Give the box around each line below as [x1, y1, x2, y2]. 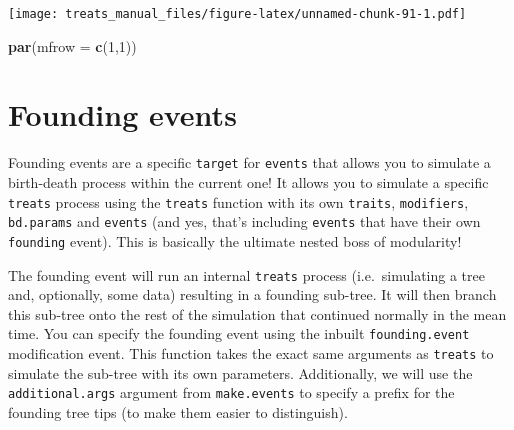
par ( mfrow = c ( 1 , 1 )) [8, 35, 137, 56]
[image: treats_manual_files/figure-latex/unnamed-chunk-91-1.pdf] [8, 7, 467, 21]
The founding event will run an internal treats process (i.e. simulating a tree [8, 264, 485, 285]
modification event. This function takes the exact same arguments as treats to [8, 343, 494, 364]
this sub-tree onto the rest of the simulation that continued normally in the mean [8, 303, 507, 324]
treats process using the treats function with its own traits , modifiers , [8, 191, 469, 212]
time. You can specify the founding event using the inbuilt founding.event [8, 323, 470, 344]
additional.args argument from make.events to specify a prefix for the [8, 382, 455, 403]
